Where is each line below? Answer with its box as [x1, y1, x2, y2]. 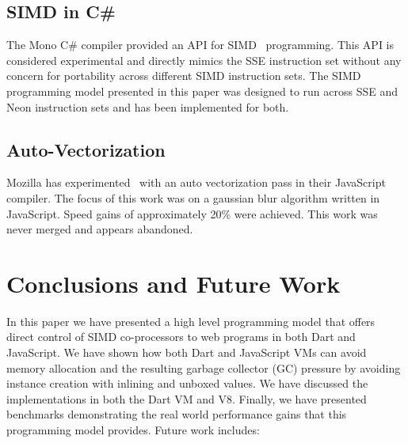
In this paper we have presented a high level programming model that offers [6, 312, 376, 329]
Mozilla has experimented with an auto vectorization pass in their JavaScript [6, 174, 386, 191]
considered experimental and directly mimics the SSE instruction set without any [6, 51, 402, 68]
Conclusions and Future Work [6, 267, 341, 299]
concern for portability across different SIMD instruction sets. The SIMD [6, 67, 361, 84]
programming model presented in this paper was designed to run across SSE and [6, 82, 398, 99]
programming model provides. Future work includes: [6, 422, 260, 438]
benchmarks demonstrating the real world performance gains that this [6, 406, 347, 422]
